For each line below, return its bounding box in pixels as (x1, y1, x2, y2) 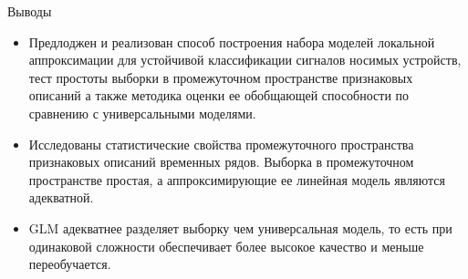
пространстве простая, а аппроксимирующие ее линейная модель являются (28, 170, 445, 189)
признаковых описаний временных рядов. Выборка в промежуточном (28, 152, 414, 171)
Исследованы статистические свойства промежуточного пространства (28, 134, 414, 153)
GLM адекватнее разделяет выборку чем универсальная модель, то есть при (28, 218, 452, 237)
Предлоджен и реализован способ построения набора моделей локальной (28, 32, 435, 51)
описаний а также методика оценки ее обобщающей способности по (28, 86, 410, 105)
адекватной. (28, 188, 94, 207)
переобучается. (28, 254, 111, 274)
